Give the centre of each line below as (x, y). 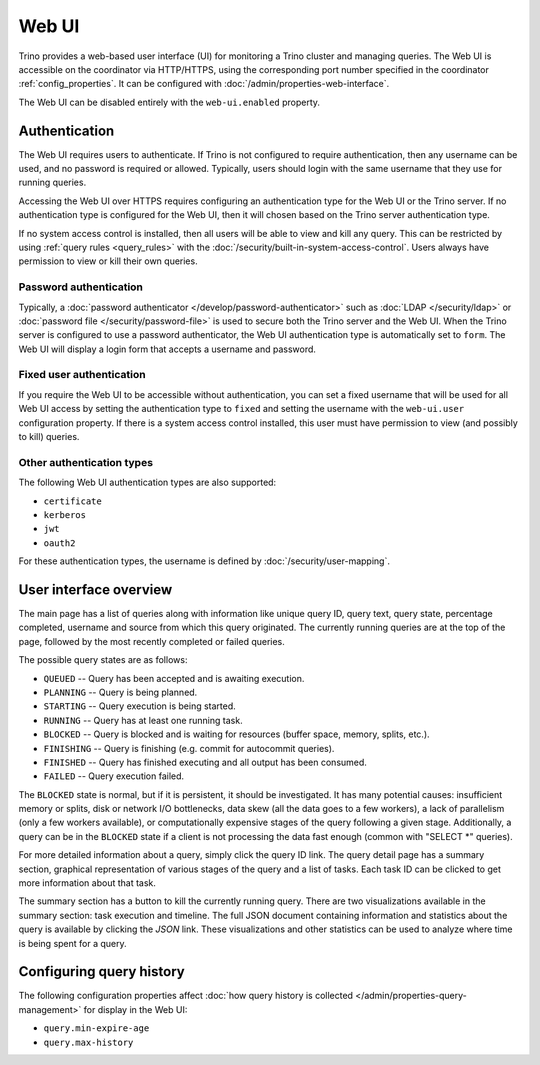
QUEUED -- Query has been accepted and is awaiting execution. (174, 678)
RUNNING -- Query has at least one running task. (143, 720)
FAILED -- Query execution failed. (114, 776)
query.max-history (88, 1042)
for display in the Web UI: (135, 1009)
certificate (72, 501)
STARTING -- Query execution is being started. (140, 706)
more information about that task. (87, 883)
